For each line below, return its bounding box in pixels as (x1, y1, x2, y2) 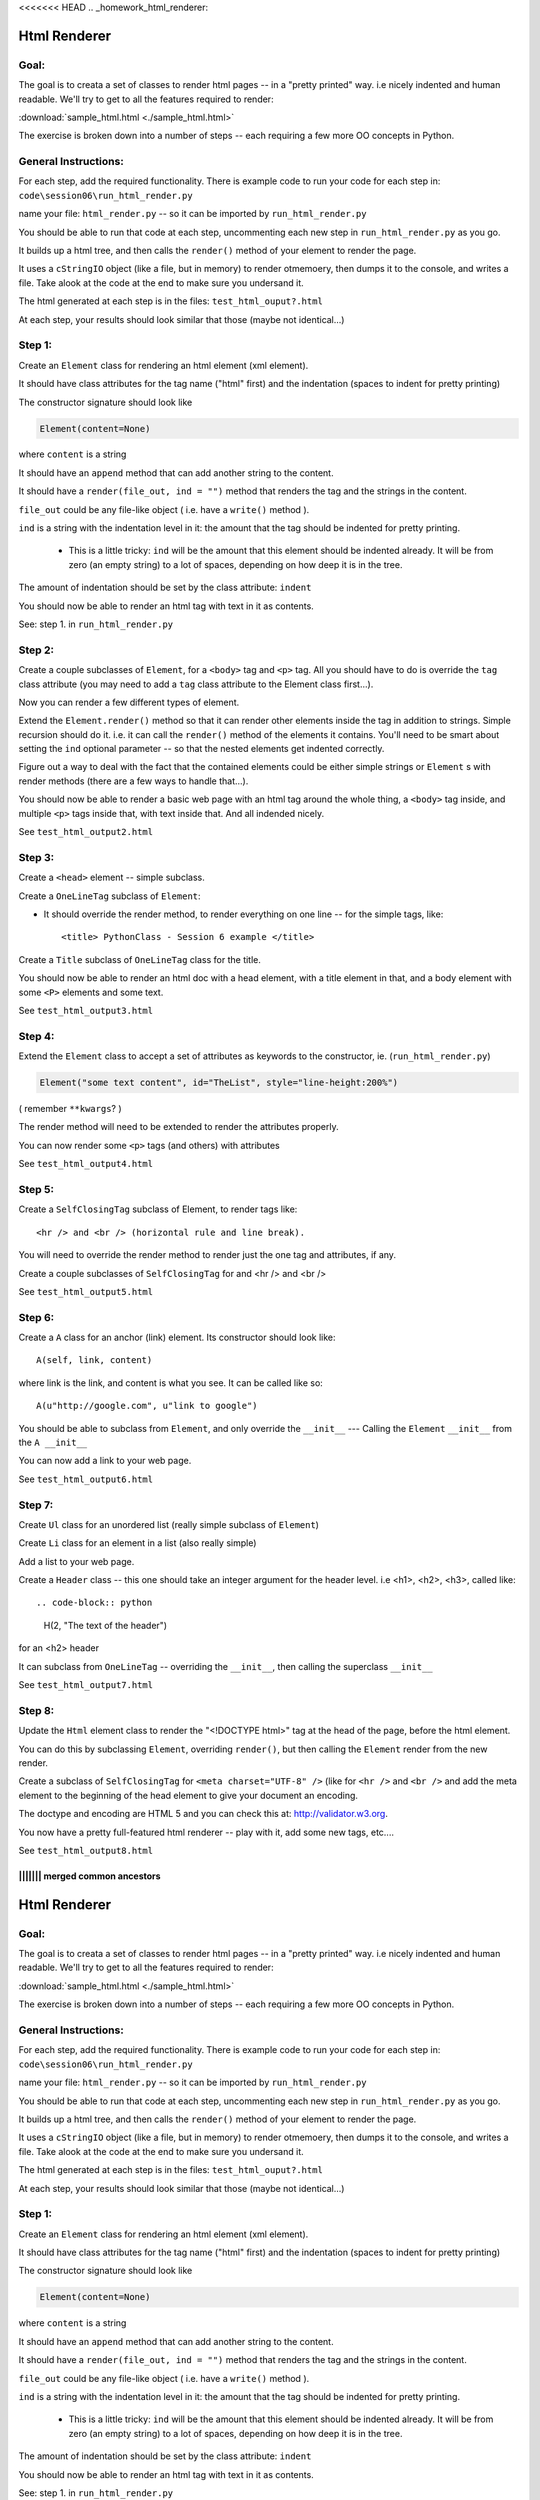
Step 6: (18, 1310, 55, 1324)
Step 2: (18, 643, 55, 657)
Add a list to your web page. (18, 1555, 135, 1567)
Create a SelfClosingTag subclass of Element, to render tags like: (18, 1203, 298, 1215)
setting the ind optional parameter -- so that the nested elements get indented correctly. (18, 743, 385, 755)
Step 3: (18, 850, 55, 864)
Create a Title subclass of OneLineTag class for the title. (18, 953, 262, 965)
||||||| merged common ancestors (18, 1870, 161, 1882)
